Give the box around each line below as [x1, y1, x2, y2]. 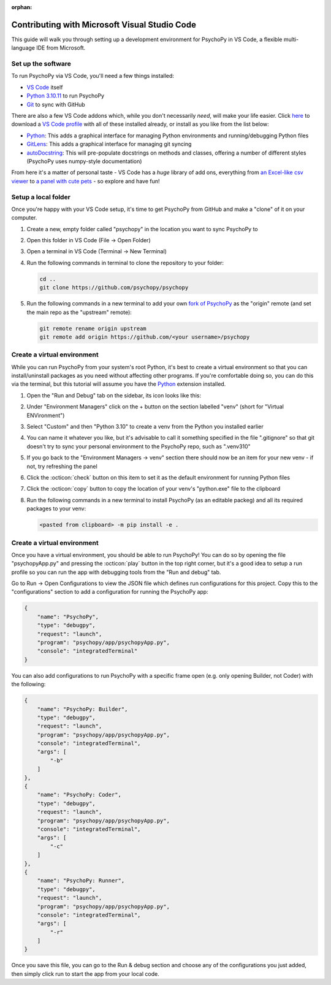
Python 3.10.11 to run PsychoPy [26, 92, 104, 99]
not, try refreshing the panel [26, 462, 97, 470]
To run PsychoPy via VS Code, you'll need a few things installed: [11, 72, 175, 80]
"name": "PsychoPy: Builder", [37, 705, 128, 713]
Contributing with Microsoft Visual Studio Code [11, 19, 196, 30]
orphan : [11, 4, 32, 10]
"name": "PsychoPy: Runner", [37, 877, 125, 884]
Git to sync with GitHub [26, 101, 85, 108]
